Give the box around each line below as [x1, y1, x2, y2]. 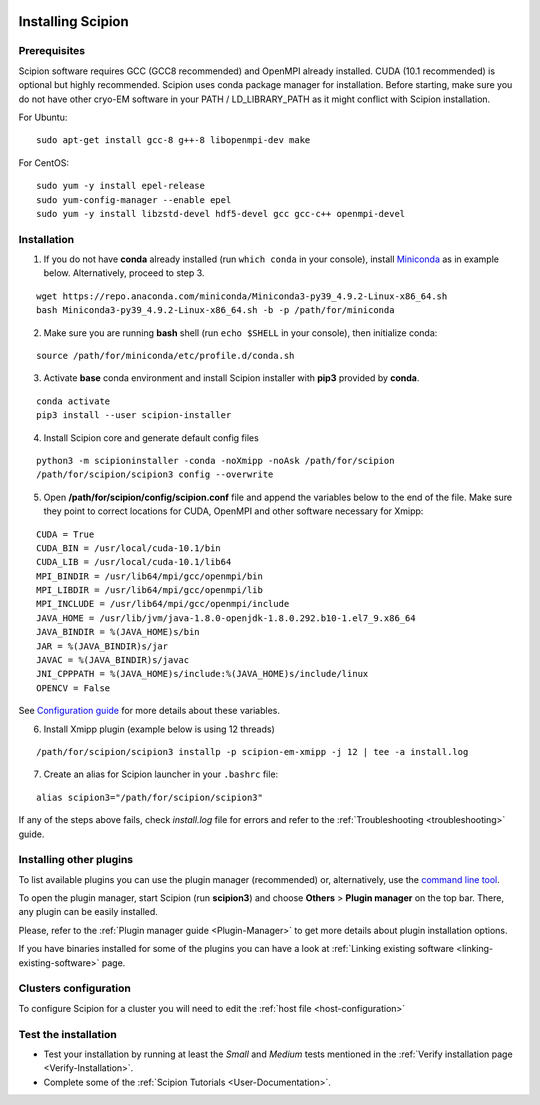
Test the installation [18, 1027, 117, 1041]
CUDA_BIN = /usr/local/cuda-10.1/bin [36, 542, 222, 554]
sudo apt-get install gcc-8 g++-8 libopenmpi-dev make [36, 135, 311, 146]
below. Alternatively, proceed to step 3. [43, 267, 205, 279]
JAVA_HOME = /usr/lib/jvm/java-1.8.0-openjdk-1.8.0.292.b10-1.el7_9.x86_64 [36, 612, 416, 624]
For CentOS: [18, 156, 70, 169]
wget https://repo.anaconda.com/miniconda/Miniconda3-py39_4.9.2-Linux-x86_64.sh [36, 290, 448, 302]
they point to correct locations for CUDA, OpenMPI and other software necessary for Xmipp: [43, 505, 424, 517]
